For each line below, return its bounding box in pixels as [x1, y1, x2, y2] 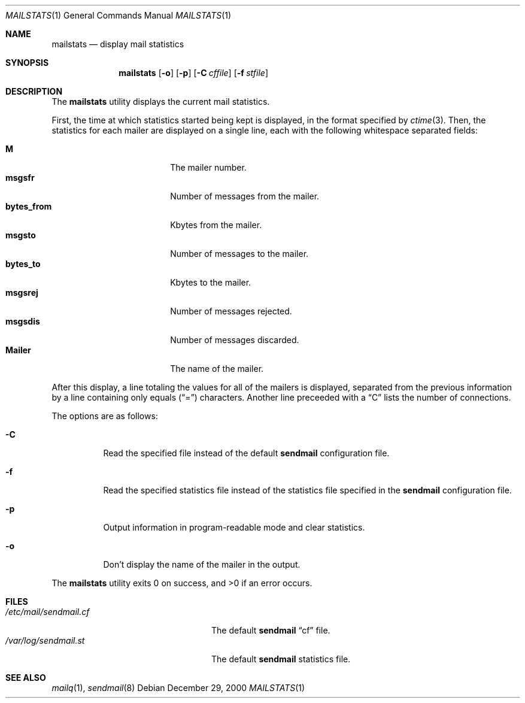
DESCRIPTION [5, 86, 63, 96]
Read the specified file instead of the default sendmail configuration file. [103, 448, 390, 458]
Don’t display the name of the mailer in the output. [103, 559, 301, 569]
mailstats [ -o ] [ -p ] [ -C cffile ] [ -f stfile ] [119, 68, 269, 78]
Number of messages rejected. [170, 306, 292, 316]
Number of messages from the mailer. [170, 191, 320, 201]
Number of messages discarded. [170, 335, 299, 345]
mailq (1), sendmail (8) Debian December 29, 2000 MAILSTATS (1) [51, 683, 305, 693]
